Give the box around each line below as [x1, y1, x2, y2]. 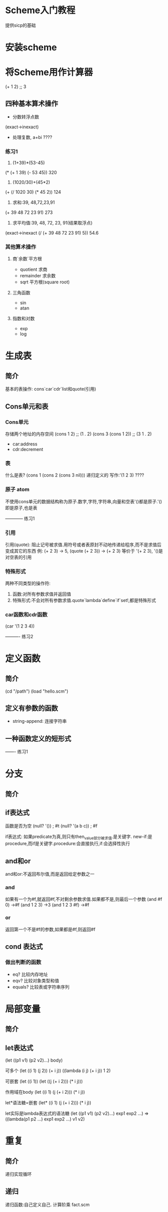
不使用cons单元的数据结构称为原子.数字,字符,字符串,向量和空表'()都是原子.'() [5, 498, 162, 504]
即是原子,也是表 [5, 504, 38, 511]
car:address [12, 441, 38, 447]
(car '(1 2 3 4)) [5, 623, 35, 629]
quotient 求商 [20, 266, 48, 272]
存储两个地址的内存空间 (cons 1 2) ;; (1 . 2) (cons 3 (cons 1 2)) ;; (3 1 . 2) [5, 431, 152, 437]
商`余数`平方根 [12, 256, 42, 262]
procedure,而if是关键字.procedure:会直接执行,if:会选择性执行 [5, 841, 130, 847]
